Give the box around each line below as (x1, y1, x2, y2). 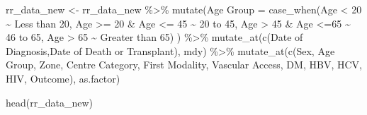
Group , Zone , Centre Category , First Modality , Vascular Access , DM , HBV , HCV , (6, 57, 362, 72)
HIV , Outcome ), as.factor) (6, 71, 120, 85)
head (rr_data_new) (6, 95, 94, 109)
